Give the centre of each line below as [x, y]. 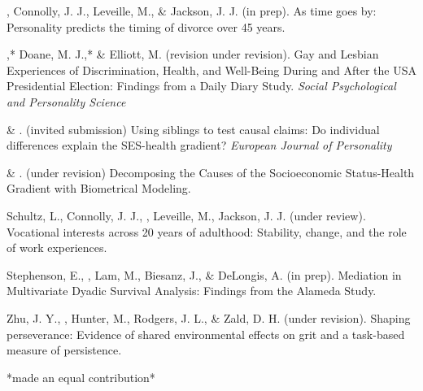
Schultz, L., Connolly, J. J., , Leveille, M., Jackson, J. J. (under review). [186, 215]
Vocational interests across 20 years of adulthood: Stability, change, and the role [207, 231]
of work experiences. [57, 248]
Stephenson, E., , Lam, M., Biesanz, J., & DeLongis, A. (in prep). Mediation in [204, 274]
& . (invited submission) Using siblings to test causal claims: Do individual [193, 129]
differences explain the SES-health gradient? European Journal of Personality [199, 145]
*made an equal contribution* [81, 377]
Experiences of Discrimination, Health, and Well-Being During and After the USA [211, 70]
